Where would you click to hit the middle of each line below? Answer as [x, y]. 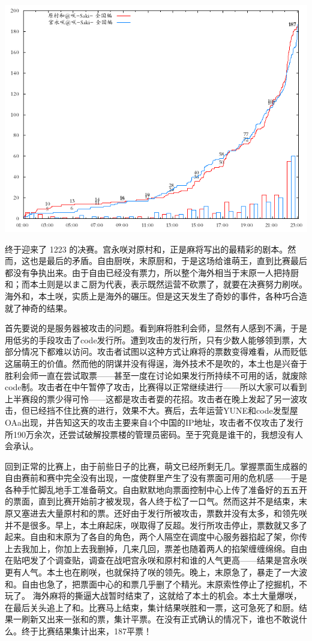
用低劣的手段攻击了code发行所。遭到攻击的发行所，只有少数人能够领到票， [152, 339]
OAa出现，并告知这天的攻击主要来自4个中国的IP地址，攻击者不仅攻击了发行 [154, 422]
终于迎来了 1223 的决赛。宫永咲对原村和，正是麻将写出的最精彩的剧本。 [146, 249]
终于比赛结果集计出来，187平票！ [86, 631]
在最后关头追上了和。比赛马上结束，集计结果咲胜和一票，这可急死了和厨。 [152, 607]
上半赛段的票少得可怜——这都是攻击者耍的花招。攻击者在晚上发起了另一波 [152, 398]
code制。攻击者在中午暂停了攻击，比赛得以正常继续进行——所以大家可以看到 [156, 387]
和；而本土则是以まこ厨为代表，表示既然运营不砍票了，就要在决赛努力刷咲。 [156, 284]
